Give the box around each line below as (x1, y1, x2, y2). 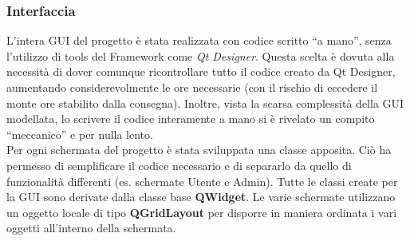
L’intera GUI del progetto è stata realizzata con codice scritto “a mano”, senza (6, 32, 392, 49)
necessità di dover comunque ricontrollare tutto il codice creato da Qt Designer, (6, 63, 396, 80)
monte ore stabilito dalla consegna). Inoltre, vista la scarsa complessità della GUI (6, 94, 404, 111)
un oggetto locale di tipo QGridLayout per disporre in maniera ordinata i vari (6, 203, 397, 220)
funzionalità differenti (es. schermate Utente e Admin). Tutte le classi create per (6, 172, 398, 189)
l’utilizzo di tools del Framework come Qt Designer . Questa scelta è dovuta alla (6, 47, 395, 64)
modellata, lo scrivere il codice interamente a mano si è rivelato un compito (6, 110, 375, 127)
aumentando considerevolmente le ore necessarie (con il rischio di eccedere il (6, 79, 378, 95)
